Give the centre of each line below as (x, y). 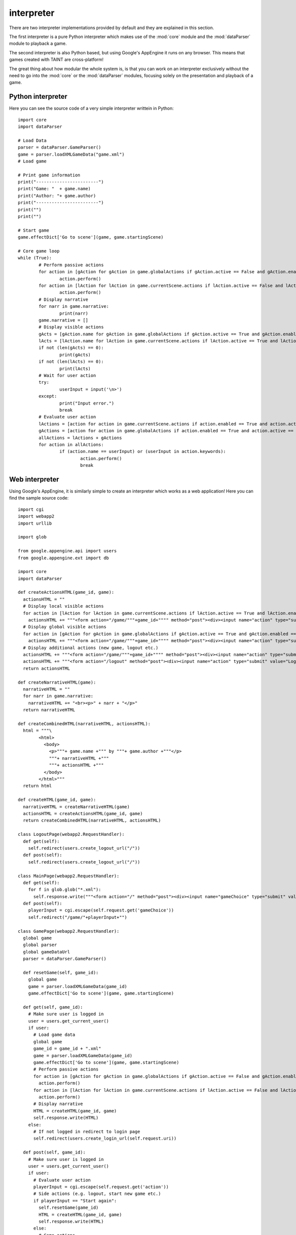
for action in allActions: (71, 444)
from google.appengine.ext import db (64, 558)
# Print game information (49, 175)
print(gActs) (75, 355)
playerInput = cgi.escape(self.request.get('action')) (101, 1187)
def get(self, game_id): (53, 1007)
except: (48, 396)
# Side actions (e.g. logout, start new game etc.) (97, 1194)
